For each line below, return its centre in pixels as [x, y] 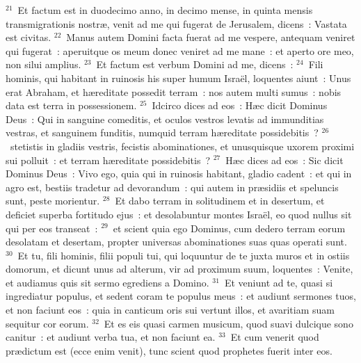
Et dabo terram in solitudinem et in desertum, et [220, 201]
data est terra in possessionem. [71, 105]
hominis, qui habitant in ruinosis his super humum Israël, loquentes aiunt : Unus [178, 78]
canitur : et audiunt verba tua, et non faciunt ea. [111, 337]
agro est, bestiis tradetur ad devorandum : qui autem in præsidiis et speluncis [172, 187]
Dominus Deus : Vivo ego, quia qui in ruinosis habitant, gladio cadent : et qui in [179, 174]
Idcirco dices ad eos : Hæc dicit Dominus [240, 105]
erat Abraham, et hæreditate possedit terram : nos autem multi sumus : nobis [174, 91]
